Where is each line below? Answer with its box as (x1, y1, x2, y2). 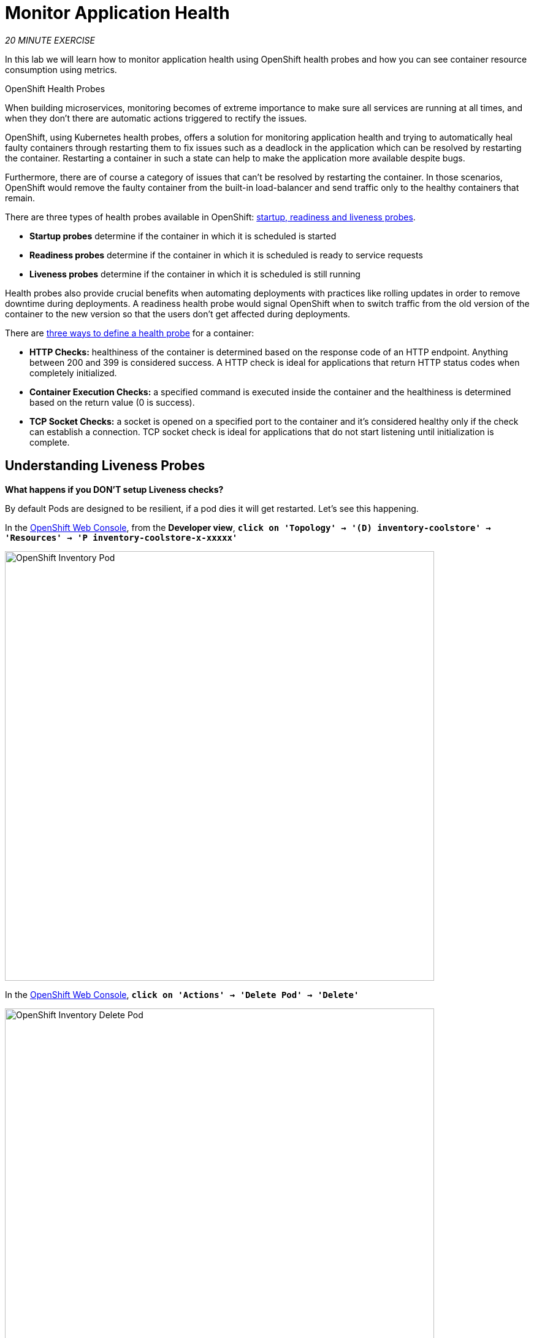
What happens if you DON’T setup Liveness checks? (5, 484, 224, 495)
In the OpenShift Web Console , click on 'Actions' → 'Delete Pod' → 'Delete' (5, 989, 359, 1000)
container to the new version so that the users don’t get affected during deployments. (5, 308, 351, 319)
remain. (5, 192, 36, 203)
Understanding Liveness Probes (5, 458, 205, 474)
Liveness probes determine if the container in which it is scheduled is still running (29, 268, 360, 279)
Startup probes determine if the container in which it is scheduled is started (29, 230, 337, 241)
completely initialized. (29, 367, 117, 378)
